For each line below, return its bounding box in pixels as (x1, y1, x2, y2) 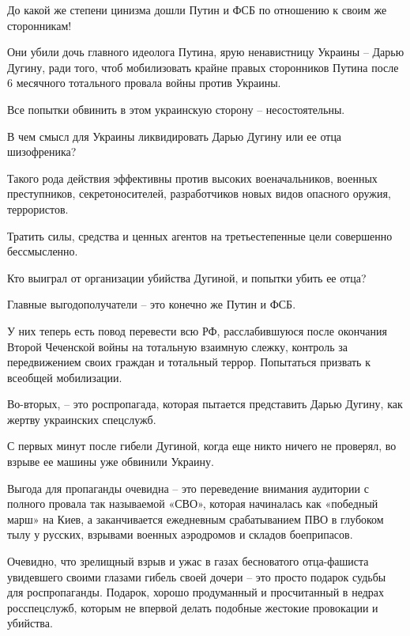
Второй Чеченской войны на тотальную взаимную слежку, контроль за (7, 338, 348, 354)
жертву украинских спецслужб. (7, 411, 156, 427)
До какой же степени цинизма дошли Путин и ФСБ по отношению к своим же (7, 2, 387, 17)
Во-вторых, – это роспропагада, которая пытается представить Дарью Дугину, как (7, 396, 403, 412)
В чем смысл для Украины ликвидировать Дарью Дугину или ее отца (7, 127, 342, 144)
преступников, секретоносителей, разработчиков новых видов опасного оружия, (7, 185, 391, 202)
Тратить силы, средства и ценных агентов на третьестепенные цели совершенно (7, 227, 393, 244)
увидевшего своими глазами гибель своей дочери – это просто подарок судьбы (7, 568, 386, 585)
